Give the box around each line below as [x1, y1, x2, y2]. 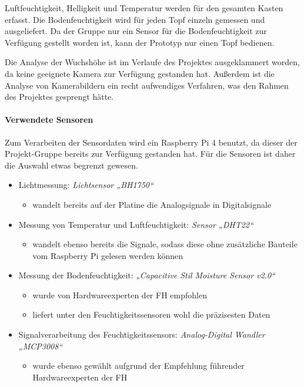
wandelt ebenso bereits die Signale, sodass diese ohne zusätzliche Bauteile [32, 238, 298, 250]
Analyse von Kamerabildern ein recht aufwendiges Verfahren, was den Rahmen [5, 79, 289, 91]
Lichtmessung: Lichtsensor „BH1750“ [18, 179, 153, 191]
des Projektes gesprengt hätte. [5, 90, 114, 103]
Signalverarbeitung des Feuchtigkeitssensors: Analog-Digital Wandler [18, 328, 265, 341]
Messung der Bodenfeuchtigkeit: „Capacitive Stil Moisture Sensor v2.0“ [18, 269, 275, 281]
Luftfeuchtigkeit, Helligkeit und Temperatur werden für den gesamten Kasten [5, 2, 283, 14]
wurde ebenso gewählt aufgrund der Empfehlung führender [32, 359, 245, 372]
